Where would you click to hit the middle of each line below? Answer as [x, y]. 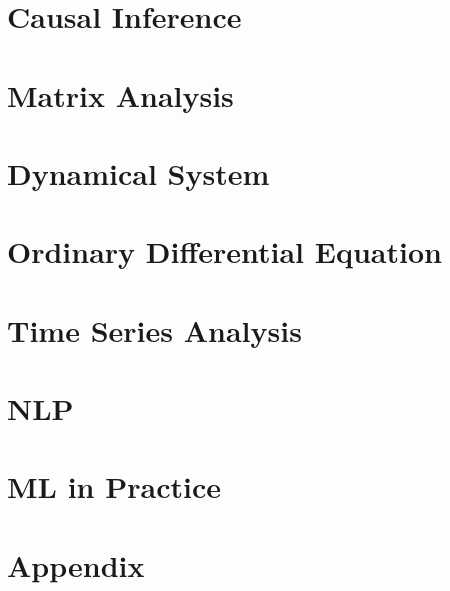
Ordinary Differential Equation [224, 251]
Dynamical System [138, 172]
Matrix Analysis [120, 94]
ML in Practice [114, 486]
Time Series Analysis [154, 329]
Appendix [76, 564]
